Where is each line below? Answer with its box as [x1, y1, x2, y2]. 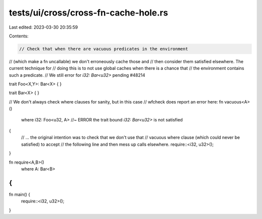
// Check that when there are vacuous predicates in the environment [19, 46, 188, 51]
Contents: [9, 33, 29, 39]
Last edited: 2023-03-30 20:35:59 [9, 24, 78, 30]
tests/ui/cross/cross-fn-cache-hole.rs [9, 7, 168, 18]
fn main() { [9, 191, 31, 197]
